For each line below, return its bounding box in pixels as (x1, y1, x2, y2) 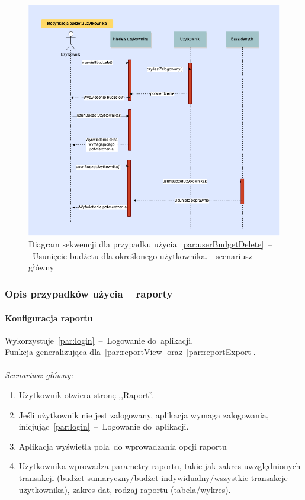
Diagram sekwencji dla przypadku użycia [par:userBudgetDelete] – (28, 238, 272, 250)
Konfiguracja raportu (5, 311, 93, 324)
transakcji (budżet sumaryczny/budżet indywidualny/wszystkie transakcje (18, 472, 288, 484)
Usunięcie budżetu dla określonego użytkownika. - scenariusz (32, 249, 252, 262)
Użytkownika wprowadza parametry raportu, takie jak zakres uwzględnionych (18, 460, 301, 472)
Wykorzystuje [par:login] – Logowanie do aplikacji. (5, 334, 194, 346)
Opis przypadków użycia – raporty (5, 286, 173, 301)
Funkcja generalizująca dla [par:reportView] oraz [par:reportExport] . (5, 346, 256, 358)
